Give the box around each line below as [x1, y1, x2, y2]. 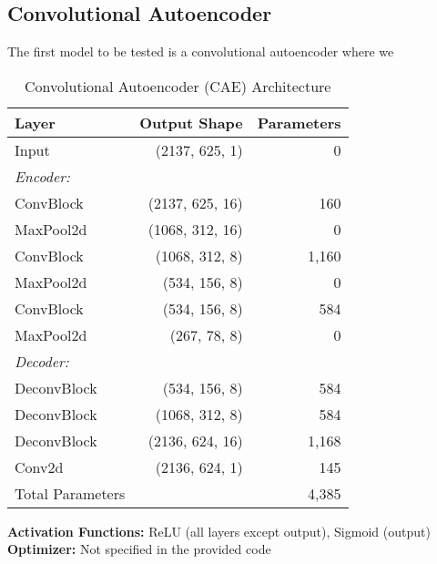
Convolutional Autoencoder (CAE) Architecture [25, 75, 331, 97]
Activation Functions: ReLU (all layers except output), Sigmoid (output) [7, 521, 431, 540]
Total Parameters [15, 482, 126, 504]
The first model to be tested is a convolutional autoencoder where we [7, 42, 394, 61]
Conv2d [15, 456, 64, 477]
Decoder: [15, 350, 69, 372]
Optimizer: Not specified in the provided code [7, 539, 271, 559]
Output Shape [139, 111, 243, 133]
